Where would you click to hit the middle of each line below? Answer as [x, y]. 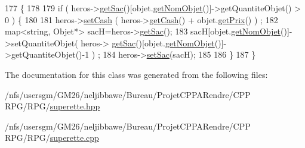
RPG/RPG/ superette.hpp [53, 106]
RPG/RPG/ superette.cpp [52, 138]
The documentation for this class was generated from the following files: [136, 74]
